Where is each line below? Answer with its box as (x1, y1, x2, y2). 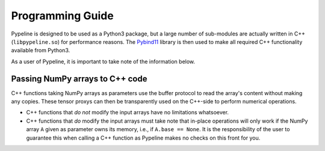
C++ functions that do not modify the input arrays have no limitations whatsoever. (26, 109, 229, 116)
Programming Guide (11, 9, 114, 22)
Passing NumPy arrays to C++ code (11, 73, 147, 84)
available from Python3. (11, 47, 70, 54)
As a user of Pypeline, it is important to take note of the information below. (11, 58, 196, 65)
